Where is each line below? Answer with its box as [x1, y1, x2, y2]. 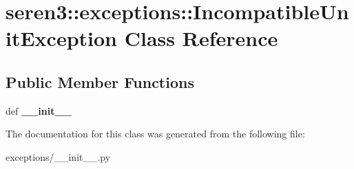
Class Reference [124, 24, 278, 52]
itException [6, 24, 118, 52]
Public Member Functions [6, 71, 194, 92]
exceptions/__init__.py [6, 149, 111, 164]
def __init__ [6, 103, 72, 117]
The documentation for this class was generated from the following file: [6, 126, 305, 141]
